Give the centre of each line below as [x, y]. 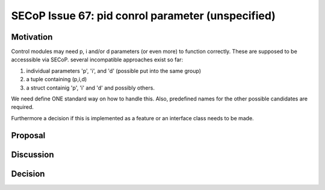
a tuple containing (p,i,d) [57, 79]
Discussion [32, 154]
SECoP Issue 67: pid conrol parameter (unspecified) [144, 16]
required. [23, 107]
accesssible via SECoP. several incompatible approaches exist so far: [97, 60]
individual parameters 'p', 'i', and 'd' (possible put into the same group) [114, 71]
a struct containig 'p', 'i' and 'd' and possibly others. [90, 88]
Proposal [28, 135]
